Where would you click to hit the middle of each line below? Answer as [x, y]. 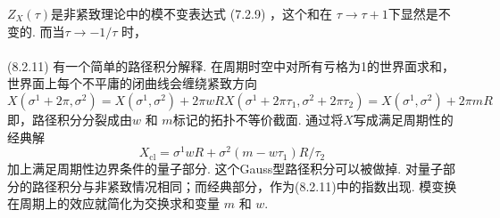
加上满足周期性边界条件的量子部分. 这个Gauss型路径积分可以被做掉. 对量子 [225, 169]
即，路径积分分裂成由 [70, 119]
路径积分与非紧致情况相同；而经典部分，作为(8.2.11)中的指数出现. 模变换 [244, 186]
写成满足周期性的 [403, 119]
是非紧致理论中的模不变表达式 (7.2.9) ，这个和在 [192, 13]
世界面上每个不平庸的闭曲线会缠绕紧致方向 [132, 83]
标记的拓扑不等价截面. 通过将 [258, 119]
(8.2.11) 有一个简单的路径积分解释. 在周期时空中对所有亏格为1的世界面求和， [231, 65]
